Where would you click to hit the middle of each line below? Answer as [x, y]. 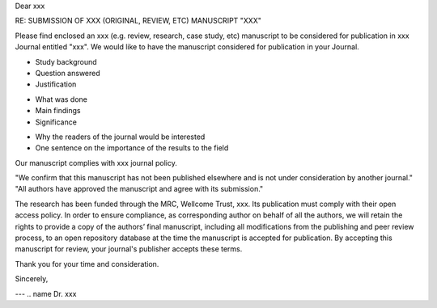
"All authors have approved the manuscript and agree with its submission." [139, 189]
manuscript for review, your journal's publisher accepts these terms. [129, 249]
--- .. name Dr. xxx [46, 293]
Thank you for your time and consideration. [87, 264]
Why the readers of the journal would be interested [120, 137]
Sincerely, [32, 279]
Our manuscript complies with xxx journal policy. [96, 162]
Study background [66, 61]
